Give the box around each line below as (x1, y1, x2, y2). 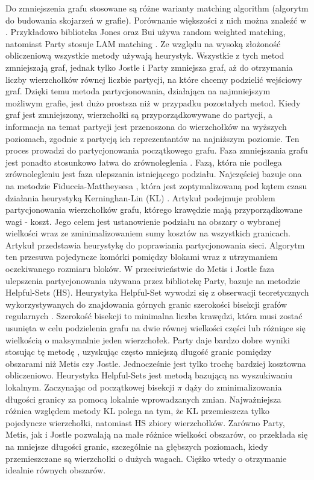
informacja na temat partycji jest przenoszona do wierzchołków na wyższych (5, 120, 287, 132)
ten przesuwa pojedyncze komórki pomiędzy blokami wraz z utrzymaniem (5, 250, 278, 263)
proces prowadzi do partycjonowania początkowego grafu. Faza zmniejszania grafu (5, 144, 308, 157)
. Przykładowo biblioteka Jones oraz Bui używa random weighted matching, (5, 25, 286, 38)
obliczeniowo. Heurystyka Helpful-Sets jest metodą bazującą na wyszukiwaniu (5, 369, 292, 381)
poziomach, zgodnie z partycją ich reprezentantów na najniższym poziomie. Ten (5, 132, 300, 144)
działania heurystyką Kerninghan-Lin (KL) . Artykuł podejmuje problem (5, 191, 275, 204)
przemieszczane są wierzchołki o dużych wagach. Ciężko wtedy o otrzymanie (5, 452, 287, 464)
